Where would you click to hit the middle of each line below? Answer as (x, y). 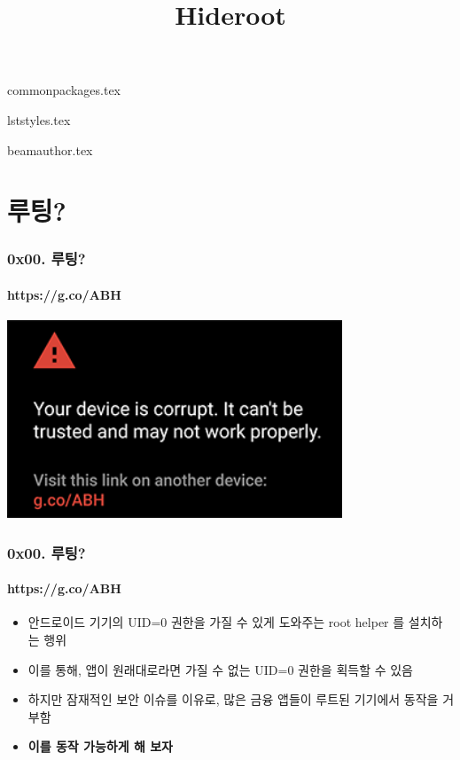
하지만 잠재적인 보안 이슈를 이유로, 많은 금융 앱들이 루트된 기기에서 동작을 (233, 699)
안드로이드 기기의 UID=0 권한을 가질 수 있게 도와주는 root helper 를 (216, 622)
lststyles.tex (39, 119)
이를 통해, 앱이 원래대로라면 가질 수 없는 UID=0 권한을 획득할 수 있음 (220, 669)
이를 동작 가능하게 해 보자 (100, 746)
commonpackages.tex (64, 90)
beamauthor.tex (50, 149)
